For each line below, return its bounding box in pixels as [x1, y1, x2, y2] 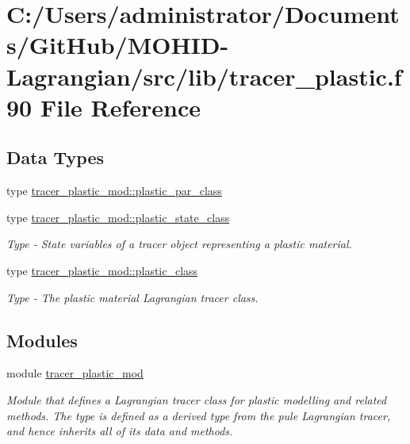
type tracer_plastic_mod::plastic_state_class [6, 209, 230, 225]
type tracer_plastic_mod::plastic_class [6, 262, 198, 278]
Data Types [6, 145, 104, 170]
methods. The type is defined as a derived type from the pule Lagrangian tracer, [6, 407, 391, 423]
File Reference [40, 90, 201, 123]
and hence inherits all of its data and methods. [6, 423, 233, 439]
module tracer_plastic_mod [6, 365, 144, 381]
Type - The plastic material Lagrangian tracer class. [6, 289, 259, 305]
